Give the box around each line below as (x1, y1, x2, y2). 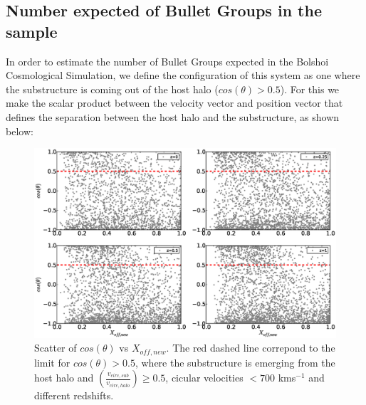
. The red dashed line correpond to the (166, 340, 335, 355)
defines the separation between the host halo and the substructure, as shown (6, 109, 340, 124)
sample (6, 20, 58, 42)
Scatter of (34, 340, 77, 355)
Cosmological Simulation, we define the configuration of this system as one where (6, 68, 360, 83)
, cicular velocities (165, 370, 244, 385)
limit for (34, 354, 70, 369)
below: (6, 123, 33, 138)
